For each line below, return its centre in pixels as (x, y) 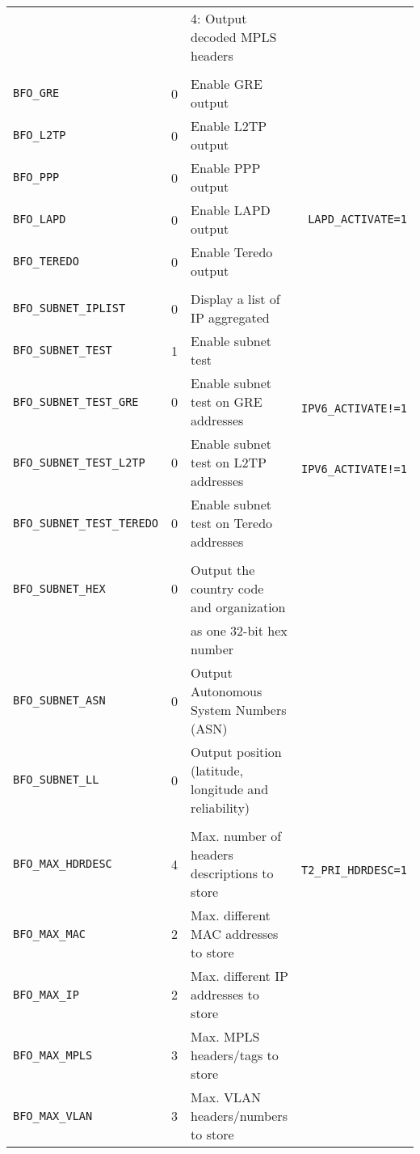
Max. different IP (239, 976)
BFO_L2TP (40, 135)
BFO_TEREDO (46, 261)
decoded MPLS (234, 37)
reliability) (220, 807)
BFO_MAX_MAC (50, 934)
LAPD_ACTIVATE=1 (357, 219)
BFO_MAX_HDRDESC (63, 864)
